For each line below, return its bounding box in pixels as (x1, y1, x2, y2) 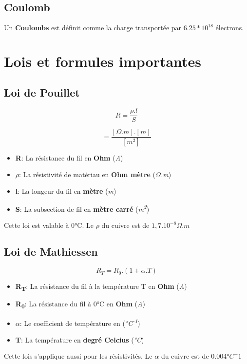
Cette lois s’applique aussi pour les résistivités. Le (4, 351, 152, 361)
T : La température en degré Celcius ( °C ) (15, 334, 144, 344)
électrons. (215, 22, 244, 33)
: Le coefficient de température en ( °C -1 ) (19, 317, 140, 328)
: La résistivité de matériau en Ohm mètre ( (19, 169, 156, 179)
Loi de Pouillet (4, 84, 80, 100)
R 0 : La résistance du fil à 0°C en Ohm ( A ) (15, 299, 145, 310)
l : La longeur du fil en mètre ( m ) (15, 185, 116, 196)
